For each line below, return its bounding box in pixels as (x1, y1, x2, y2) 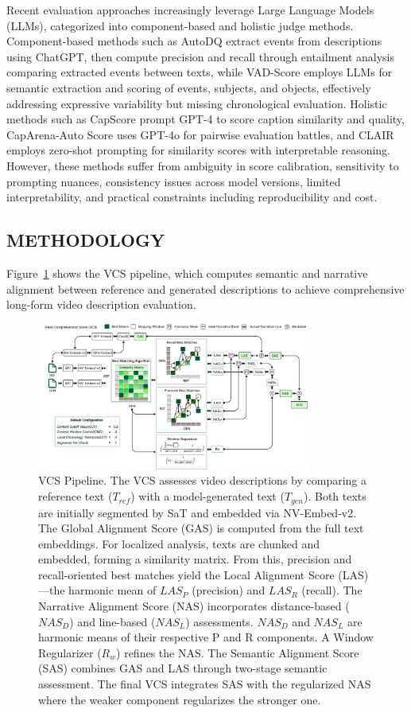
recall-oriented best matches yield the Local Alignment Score (38, 566, 335, 582)
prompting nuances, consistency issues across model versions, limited (6, 173, 341, 189)
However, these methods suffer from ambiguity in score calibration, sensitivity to (6, 157, 399, 173)
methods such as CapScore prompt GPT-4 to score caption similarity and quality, (6, 111, 405, 127)
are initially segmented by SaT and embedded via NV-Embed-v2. (38, 504, 357, 520)
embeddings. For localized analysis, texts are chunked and (38, 535, 320, 551)
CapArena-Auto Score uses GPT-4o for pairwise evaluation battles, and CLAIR (6, 126, 394, 142)
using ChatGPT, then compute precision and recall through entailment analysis (6, 48, 395, 64)
